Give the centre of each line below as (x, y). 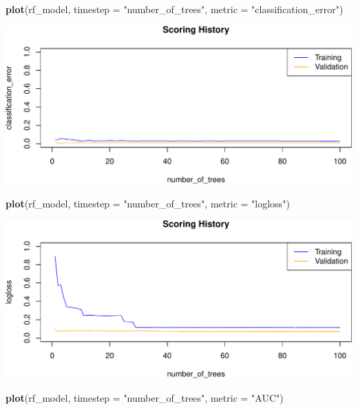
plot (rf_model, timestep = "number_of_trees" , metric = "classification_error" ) (175, 9)
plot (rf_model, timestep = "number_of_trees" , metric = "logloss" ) (148, 204)
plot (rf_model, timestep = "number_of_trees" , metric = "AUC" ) (145, 398)
